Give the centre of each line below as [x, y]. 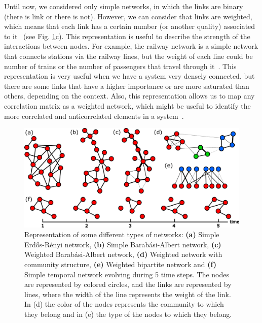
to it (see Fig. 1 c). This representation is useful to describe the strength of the [127, 36]
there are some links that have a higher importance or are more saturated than [127, 86]
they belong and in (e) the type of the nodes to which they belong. [128, 314]
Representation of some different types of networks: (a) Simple [122, 234]
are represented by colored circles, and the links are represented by [128, 284]
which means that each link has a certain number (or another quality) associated [130, 26]
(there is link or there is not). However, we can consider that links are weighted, [128, 16]
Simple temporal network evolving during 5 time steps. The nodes [127, 274]
